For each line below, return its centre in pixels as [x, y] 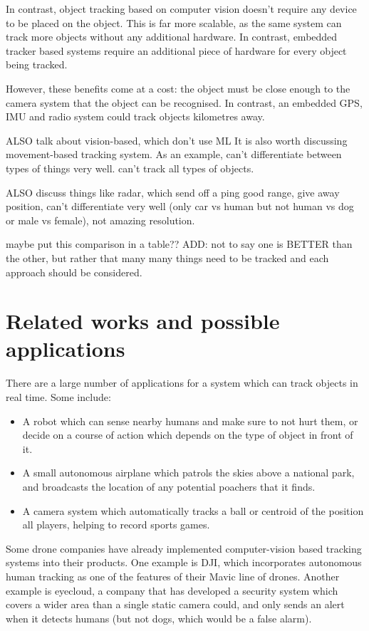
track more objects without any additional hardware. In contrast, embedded [172, 37]
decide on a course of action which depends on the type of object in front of [188, 435]
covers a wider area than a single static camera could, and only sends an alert [175, 604]
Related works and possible [143, 321]
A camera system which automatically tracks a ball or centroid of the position [193, 510]
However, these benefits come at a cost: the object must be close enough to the [178, 88]
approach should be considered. [74, 272]
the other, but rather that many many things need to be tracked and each [167, 257]
